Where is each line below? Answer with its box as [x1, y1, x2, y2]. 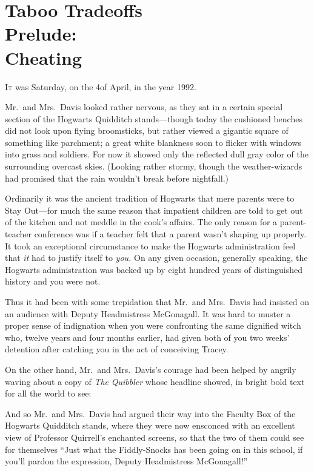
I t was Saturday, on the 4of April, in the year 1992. [5, 80, 196, 93]
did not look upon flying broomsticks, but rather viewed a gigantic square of [5, 124, 289, 137]
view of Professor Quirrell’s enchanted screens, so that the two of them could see [5, 430, 304, 443]
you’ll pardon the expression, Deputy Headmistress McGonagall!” [5, 455, 248, 467]
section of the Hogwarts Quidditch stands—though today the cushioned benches [5, 112, 302, 125]
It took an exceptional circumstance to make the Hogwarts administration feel [5, 239, 296, 252]
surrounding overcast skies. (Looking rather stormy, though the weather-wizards [5, 160, 302, 173]
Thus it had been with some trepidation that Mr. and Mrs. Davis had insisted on [5, 295, 310, 308]
